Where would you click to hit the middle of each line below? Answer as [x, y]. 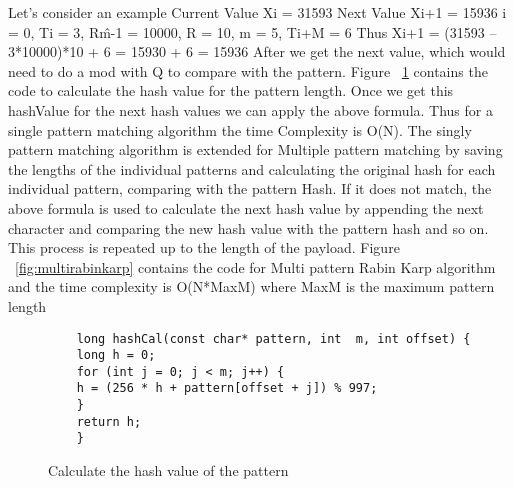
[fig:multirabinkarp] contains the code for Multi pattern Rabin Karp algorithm [255, 266]
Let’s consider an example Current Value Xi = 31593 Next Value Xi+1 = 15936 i [257, 12]
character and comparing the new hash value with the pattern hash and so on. [248, 227]
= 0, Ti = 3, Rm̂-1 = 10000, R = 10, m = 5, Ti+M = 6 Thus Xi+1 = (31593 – [252, 31]
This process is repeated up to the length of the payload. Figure [204, 247]
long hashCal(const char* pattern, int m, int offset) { [273, 338]
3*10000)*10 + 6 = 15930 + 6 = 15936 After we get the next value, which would [257, 51]
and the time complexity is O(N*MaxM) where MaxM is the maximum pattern [251, 286]
